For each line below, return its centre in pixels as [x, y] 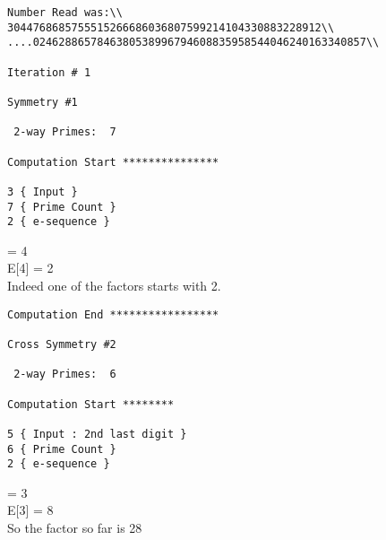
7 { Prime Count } [62, 207]
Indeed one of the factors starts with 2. [114, 286]
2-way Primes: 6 [65, 375]
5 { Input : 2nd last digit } [97, 434]
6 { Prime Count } [62, 449]
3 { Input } [43, 192]
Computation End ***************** [113, 314]
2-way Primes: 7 [65, 132]
